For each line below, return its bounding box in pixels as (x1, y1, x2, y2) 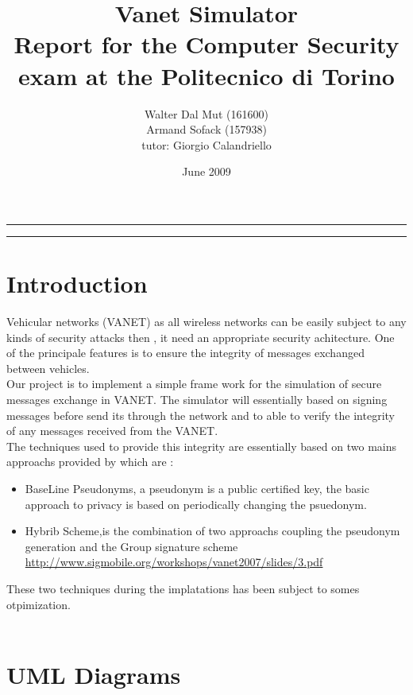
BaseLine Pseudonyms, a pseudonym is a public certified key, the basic (25, 480, 369, 496)
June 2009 (182, 163, 231, 180)
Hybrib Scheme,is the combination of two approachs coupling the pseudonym (25, 522, 400, 539)
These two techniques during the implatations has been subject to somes (6, 580, 360, 596)
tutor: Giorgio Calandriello (141, 136, 272, 153)
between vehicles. (6, 359, 90, 376)
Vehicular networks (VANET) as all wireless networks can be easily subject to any (6, 313, 407, 329)
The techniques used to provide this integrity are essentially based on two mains (6, 437, 397, 454)
